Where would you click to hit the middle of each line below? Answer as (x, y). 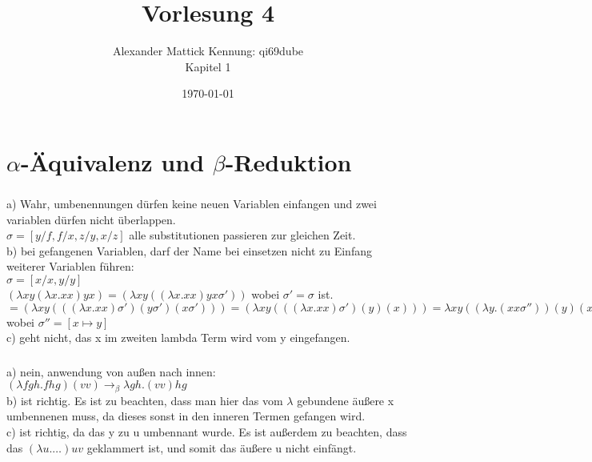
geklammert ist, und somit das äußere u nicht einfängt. (222, 447)
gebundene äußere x (346, 400)
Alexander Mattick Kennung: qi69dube (208, 51)
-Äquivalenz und (112, 161)
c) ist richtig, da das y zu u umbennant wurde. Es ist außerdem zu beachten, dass (207, 431)
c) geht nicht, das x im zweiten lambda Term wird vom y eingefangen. (178, 337)
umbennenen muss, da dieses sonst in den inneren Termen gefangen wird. (186, 416)
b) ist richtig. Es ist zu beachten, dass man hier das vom (145, 400)
